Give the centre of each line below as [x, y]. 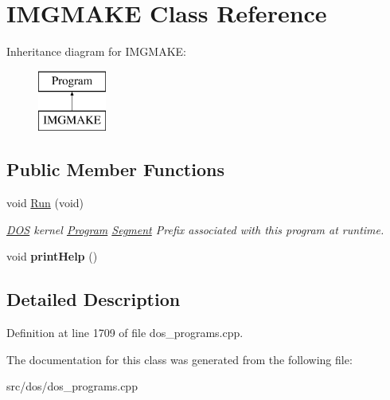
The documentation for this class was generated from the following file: [179, 359]
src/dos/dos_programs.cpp [72, 386]
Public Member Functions [115, 169]
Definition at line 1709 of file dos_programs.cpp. [125, 333]
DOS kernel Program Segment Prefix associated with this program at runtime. [195, 229]
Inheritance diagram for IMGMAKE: [97, 51]
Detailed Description [94, 299]
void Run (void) [45, 203]
